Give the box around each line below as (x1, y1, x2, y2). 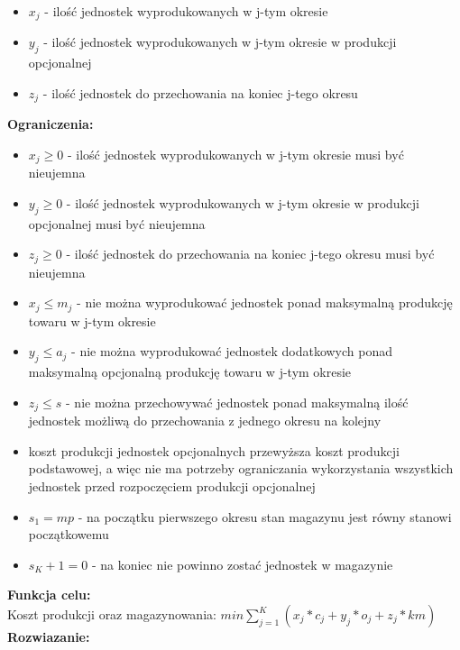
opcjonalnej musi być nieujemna (28, 214, 206, 233)
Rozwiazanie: (7, 627, 90, 646)
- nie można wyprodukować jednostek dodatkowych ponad (71, 342, 393, 361)
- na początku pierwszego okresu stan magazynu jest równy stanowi (78, 507, 452, 526)
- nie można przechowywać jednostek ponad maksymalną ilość (66, 392, 409, 411)
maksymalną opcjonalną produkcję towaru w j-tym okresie (28, 362, 352, 381)
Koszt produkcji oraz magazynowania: (7, 605, 216, 624)
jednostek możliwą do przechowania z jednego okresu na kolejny (28, 411, 382, 430)
